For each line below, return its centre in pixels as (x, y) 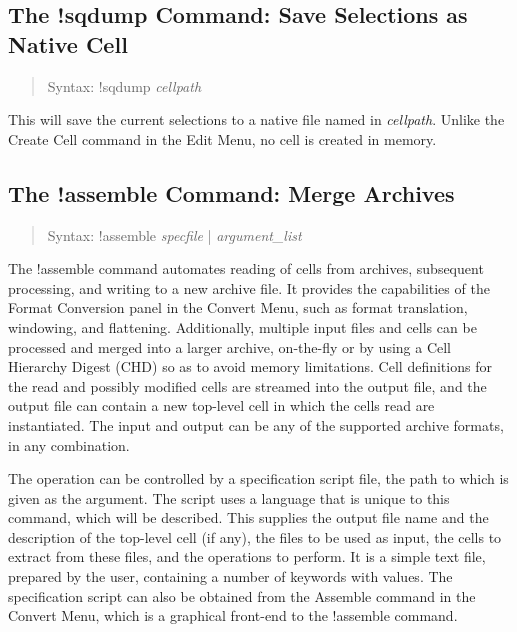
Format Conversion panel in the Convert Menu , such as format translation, (238, 307)
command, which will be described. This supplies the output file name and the (248, 517)
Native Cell (68, 43)
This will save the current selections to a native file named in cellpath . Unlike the (256, 119)
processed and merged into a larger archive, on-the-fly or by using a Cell (230, 346)
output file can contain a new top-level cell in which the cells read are (221, 405)
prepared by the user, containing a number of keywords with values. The (230, 576)
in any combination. (69, 444)
